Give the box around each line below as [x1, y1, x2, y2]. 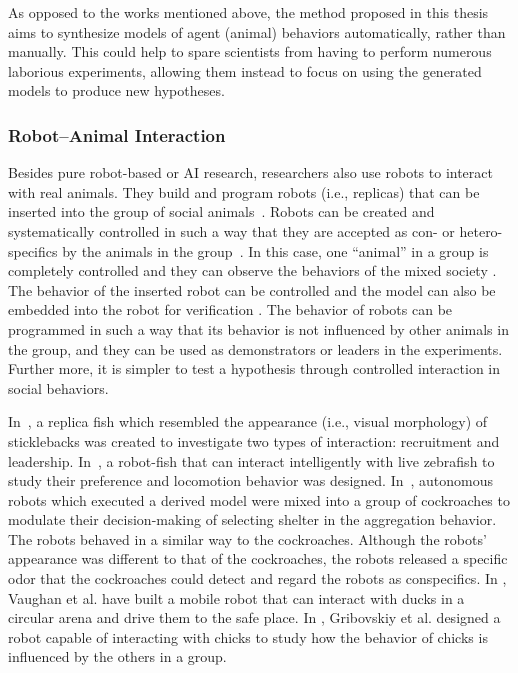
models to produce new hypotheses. [8, 80, 225, 101]
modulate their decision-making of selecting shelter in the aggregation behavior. [8, 509, 497, 530]
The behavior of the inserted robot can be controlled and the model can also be [8, 279, 496, 300]
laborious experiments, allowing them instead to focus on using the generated [8, 60, 482, 81]
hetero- [459, 220, 503, 241]
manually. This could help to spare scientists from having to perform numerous [8, 41, 492, 62]
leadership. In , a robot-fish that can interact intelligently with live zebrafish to [8, 450, 495, 471]
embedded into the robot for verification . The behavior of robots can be [8, 299, 453, 320]
